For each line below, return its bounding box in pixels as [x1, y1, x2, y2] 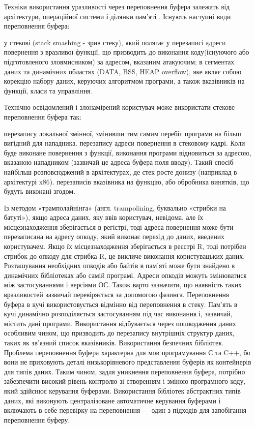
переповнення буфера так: [4, 111, 82, 122]
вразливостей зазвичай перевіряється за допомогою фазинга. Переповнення [4, 289, 229, 300]
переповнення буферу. [4, 414, 70, 425]
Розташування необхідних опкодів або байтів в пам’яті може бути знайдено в [4, 260, 235, 271]
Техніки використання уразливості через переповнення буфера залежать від [4, 1, 230, 11]
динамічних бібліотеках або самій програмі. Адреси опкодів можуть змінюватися [4, 270, 247, 280]
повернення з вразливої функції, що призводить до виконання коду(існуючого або [4, 47, 249, 57]
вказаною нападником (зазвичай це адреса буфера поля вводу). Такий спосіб [4, 157, 234, 167]
